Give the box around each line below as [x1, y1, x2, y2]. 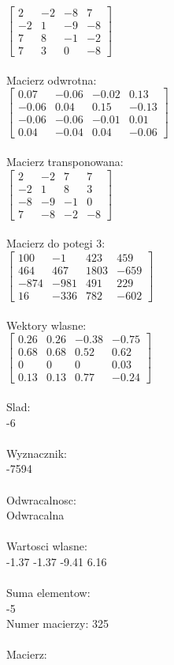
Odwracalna [6, 507, 65, 523]
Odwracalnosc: [6, 491, 76, 508]
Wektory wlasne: [6, 316, 87, 333]
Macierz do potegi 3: [6, 235, 106, 251]
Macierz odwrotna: [6, 71, 97, 88]
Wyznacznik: [6, 444, 68, 461]
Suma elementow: [6, 584, 91, 601]
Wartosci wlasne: [6, 538, 87, 554]
